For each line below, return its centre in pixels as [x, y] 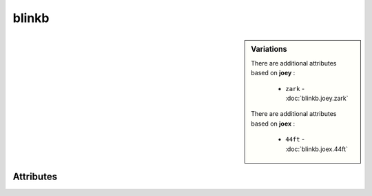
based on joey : [273, 73]
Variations [269, 49]
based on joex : [273, 124]
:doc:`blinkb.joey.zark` [317, 98]
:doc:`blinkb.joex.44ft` [317, 149]
